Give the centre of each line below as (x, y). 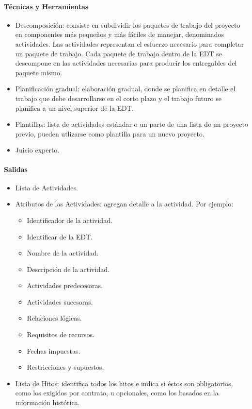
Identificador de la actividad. (70, 220)
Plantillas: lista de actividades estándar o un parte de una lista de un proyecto (132, 124)
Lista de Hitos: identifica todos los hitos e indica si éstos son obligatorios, (124, 383)
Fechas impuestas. (54, 350)
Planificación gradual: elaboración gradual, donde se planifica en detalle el (125, 89)
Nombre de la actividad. (63, 253)
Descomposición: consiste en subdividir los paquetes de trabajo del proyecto (128, 25)
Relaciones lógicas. (54, 318)
